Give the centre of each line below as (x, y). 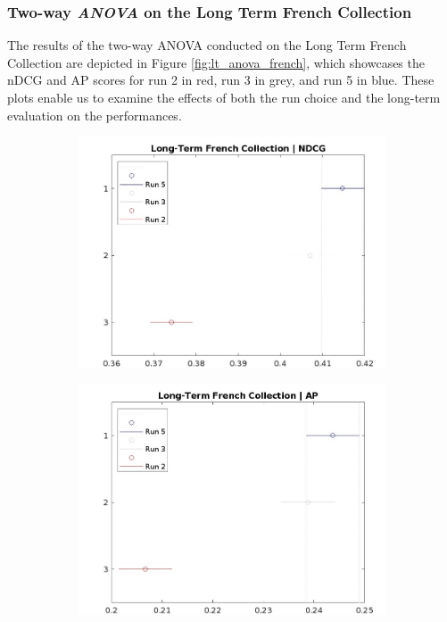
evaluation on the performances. (95, 115)
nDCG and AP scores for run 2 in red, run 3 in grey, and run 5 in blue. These (221, 80)
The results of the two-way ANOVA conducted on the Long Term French (207, 45)
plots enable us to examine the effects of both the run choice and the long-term (224, 97)
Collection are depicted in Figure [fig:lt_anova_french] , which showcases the (216, 62)
